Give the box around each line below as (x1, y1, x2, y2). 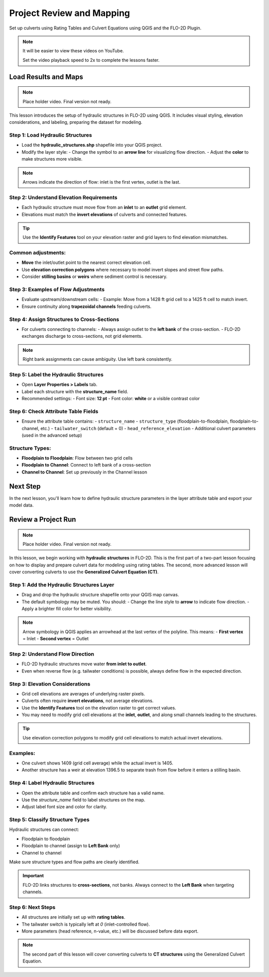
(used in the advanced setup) (21, 432, 82, 438)
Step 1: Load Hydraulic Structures (9, 132, 92, 139)
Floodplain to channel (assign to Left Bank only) (21, 843, 121, 849)
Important (22, 873, 44, 879)
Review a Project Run (9, 515, 76, 523)
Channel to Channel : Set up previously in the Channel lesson (21, 469, 147, 475)
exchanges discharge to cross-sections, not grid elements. (21, 333, 143, 339)
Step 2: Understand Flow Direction (9, 650, 95, 657)
